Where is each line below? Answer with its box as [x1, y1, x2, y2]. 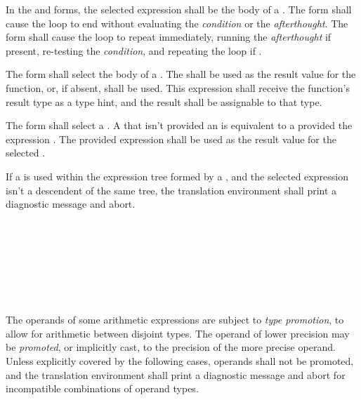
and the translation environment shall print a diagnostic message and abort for [6, 367, 346, 382]
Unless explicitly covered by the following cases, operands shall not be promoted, [6, 354, 354, 368]
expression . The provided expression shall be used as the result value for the [6, 131, 336, 146]
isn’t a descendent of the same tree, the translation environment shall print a [6, 182, 337, 197]
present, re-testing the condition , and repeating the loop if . [6, 43, 262, 58]
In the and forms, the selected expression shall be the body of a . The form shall [6, 2, 352, 16]
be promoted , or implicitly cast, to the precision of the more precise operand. [6, 340, 336, 354]
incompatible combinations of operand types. [6, 381, 199, 396]
